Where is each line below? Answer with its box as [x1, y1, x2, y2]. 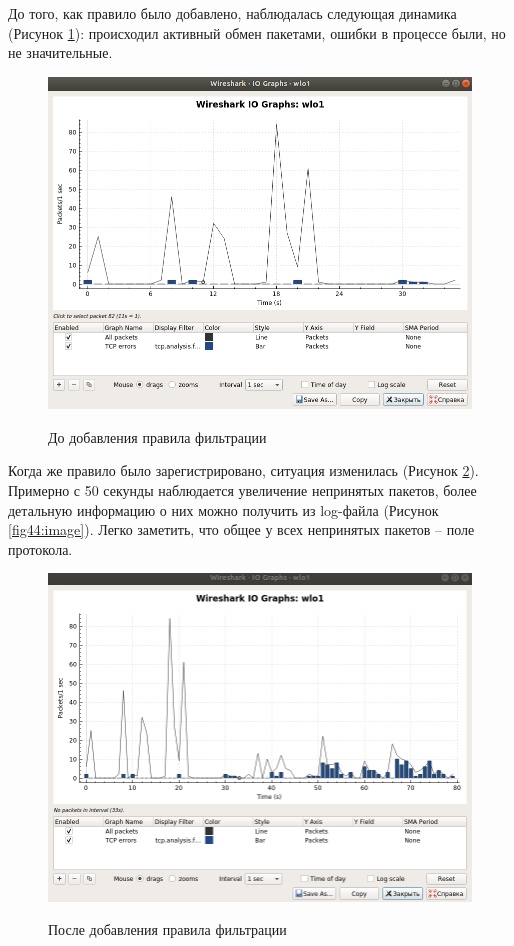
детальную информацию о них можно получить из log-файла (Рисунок [8, 499, 439, 520]
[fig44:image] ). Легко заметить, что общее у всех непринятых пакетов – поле [8, 519, 475, 540]
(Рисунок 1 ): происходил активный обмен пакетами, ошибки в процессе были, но [8, 22, 506, 43]
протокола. [8, 538, 73, 559]
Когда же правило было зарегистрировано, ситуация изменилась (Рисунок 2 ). [8, 460, 479, 481]
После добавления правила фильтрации [48, 919, 287, 940]
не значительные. [8, 42, 113, 63]
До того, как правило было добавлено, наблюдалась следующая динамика [8, 3, 457, 23]
